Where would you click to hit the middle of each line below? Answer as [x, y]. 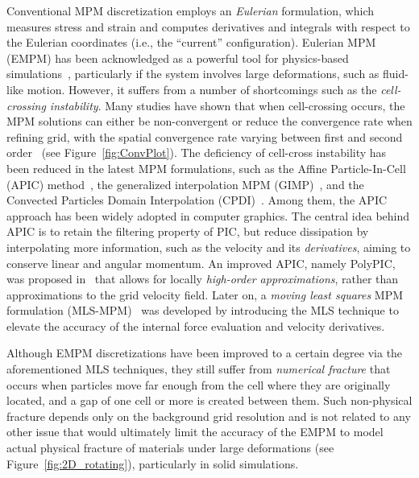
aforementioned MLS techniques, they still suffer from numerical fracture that [199, 369]
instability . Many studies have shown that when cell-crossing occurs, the [227, 105]
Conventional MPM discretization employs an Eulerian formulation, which [191, 10]
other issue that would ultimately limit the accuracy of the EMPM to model [195, 432]
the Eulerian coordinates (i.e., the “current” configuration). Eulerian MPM [191, 42]
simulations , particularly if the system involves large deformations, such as [193, 74]
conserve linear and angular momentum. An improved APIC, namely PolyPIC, [201, 263]
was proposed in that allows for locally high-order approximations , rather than [203, 279]
